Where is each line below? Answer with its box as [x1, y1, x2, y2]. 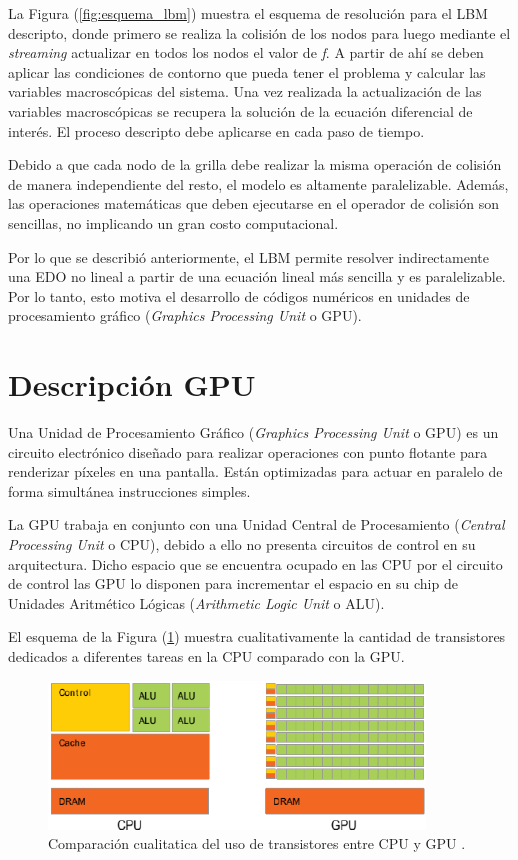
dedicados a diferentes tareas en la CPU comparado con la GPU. [8, 645, 405, 666]
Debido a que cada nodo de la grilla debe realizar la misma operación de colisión [8, 154, 502, 175]
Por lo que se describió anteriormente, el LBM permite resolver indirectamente [8, 246, 489, 267]
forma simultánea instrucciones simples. [8, 480, 251, 501]
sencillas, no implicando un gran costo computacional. [8, 212, 339, 233]
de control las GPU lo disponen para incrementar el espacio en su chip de [8, 573, 458, 594]
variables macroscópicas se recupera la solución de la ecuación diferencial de [8, 100, 473, 121]
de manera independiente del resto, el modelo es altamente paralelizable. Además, [8, 173, 509, 194]
